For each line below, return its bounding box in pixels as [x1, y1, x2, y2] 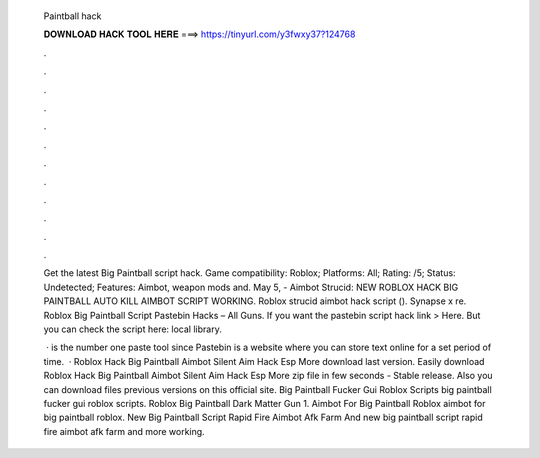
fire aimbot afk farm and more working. [43, 425, 205, 437]
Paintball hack [43, 10, 102, 22]
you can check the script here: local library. [43, 323, 222, 335]
